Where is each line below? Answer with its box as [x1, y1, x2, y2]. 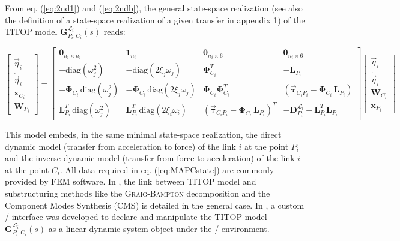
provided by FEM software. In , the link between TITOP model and [5, 175, 256, 188]
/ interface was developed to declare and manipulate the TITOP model [5, 210, 267, 223]
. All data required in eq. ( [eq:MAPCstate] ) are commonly [59, 163, 274, 176]
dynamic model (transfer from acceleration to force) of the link [5, 140, 236, 152]
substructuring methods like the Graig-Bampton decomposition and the [5, 186, 270, 199]
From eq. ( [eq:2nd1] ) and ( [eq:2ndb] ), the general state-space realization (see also [5, 2, 303, 14]
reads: [103, 25, 126, 38]
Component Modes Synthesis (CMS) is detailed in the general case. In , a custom [5, 198, 305, 211]
